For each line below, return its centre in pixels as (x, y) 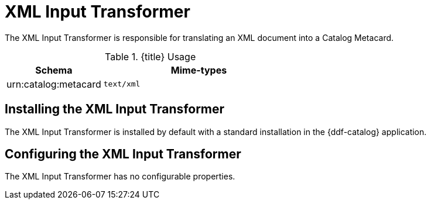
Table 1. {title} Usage (150, 56)
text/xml (122, 84)
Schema (54, 70)
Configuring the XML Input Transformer (123, 154)
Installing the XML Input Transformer (115, 109)
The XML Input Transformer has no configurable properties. (120, 177)
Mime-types (199, 70)
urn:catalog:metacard (54, 84)
